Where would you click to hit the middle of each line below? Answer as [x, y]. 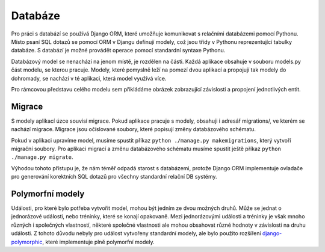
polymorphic [27, 242]
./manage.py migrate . [42, 157]
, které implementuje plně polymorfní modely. [98, 242]
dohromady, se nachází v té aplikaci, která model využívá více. [89, 78]
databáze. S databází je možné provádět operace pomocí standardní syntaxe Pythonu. [118, 51]
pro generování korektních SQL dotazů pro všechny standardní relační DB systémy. [114, 177]
